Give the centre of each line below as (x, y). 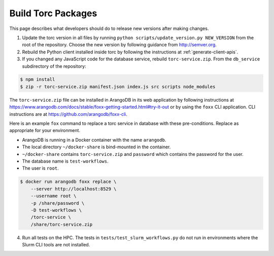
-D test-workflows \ (56, 210)
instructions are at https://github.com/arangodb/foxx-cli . (68, 114)
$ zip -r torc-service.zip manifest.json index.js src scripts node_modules (118, 87)
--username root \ (54, 196)
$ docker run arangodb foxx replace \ (68, 182)
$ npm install (38, 79)
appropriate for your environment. (45, 131)
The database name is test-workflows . (65, 161)
